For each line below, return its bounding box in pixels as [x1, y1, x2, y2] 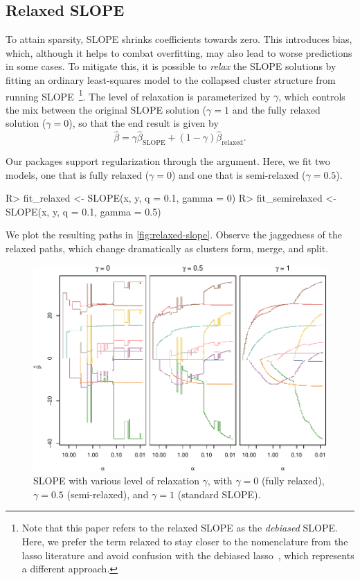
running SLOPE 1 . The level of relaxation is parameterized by [6, 87, 271, 103]
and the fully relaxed [232, 102, 321, 116]
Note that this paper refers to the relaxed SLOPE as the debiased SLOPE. [21, 520, 338, 535]
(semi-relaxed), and [66, 486, 149, 501]
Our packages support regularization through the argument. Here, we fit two [6, 154, 330, 168]
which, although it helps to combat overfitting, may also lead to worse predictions [6, 45, 352, 60]
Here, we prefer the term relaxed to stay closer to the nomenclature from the [21, 534, 348, 548]
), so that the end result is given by [69, 116, 219, 130]
